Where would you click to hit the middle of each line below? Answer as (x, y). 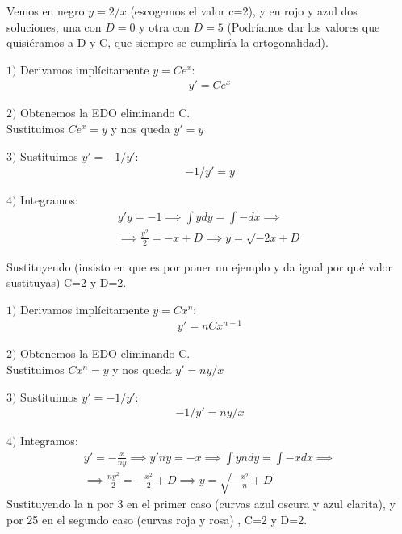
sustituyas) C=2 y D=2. (67, 282)
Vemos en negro (46, 11)
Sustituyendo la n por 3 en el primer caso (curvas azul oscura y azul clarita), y (201, 504)
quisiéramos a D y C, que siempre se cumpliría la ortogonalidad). (167, 42)
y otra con (164, 26)
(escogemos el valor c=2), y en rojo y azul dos (244, 11)
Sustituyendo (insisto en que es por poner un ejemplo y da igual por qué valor (200, 266)
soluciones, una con (54, 26)
